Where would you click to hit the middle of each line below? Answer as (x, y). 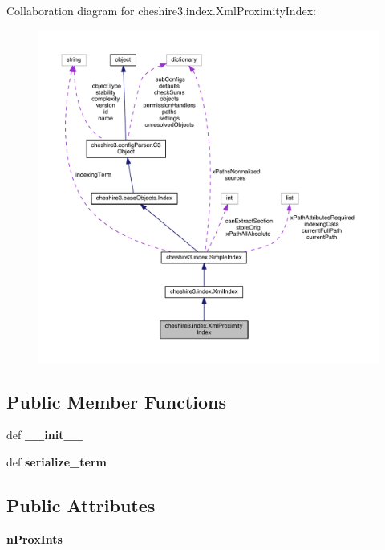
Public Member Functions (116, 401)
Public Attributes (81, 505)
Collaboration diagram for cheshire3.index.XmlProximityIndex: (161, 10)
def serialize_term (57, 462)
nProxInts (34, 538)
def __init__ (45, 435)
